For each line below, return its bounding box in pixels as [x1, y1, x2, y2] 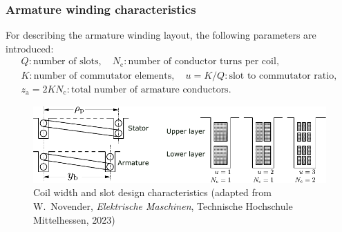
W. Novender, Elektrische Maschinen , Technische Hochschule [33, 198, 293, 213]
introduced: [6, 41, 54, 55]
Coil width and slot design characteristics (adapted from [33, 185, 272, 200]
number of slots [32, 57, 99, 67]
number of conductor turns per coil [128, 57, 276, 67]
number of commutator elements [33, 70, 172, 81]
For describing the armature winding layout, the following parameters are [6, 28, 316, 42]
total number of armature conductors [70, 84, 229, 95]
